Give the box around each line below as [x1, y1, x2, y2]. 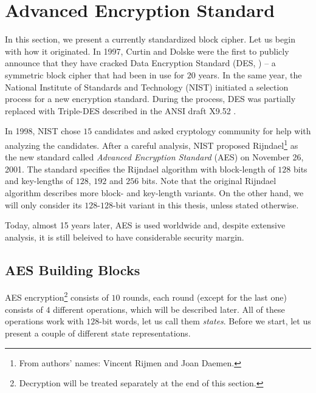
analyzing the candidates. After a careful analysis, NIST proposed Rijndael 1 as [5, 137, 298, 151]
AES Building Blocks [5, 260, 140, 279]
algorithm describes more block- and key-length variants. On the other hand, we [5, 186, 304, 199]
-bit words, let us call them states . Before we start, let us [99, 315, 311, 327]
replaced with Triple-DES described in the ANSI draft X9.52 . [5, 104, 236, 117]
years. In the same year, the [198, 68, 302, 81]
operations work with [5, 315, 84, 327]
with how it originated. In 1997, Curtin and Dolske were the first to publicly [5, 44, 289, 57]
